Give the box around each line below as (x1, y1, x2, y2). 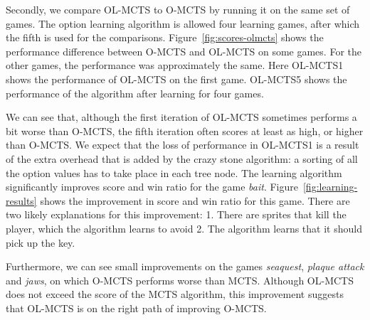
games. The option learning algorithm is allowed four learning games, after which (6, 16, 360, 31)
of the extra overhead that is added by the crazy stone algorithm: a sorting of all (6, 151, 358, 166)
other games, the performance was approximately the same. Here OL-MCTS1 (6, 58, 344, 73)
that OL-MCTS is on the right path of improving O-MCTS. (6, 300, 267, 315)
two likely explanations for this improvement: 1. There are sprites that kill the (6, 207, 347, 222)
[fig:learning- (302, 179, 358, 194)
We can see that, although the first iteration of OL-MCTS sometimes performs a (6, 110, 357, 124)
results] (6, 193, 37, 208)
